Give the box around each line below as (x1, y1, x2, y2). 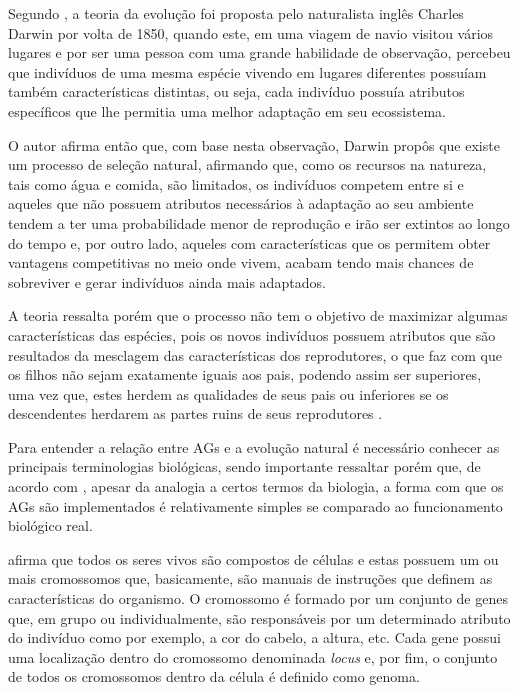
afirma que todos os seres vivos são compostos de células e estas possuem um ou (8, 548, 499, 569)
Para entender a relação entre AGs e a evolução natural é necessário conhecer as (8, 436, 500, 457)
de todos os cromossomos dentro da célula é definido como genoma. (8, 666, 420, 687)
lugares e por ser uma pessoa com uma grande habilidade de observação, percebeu (8, 42, 511, 63)
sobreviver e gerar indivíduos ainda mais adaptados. (8, 271, 326, 292)
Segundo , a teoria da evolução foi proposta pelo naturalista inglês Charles (8, 3, 464, 23)
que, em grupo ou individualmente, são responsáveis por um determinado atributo (8, 607, 511, 628)
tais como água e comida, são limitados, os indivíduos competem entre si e (8, 173, 464, 194)
